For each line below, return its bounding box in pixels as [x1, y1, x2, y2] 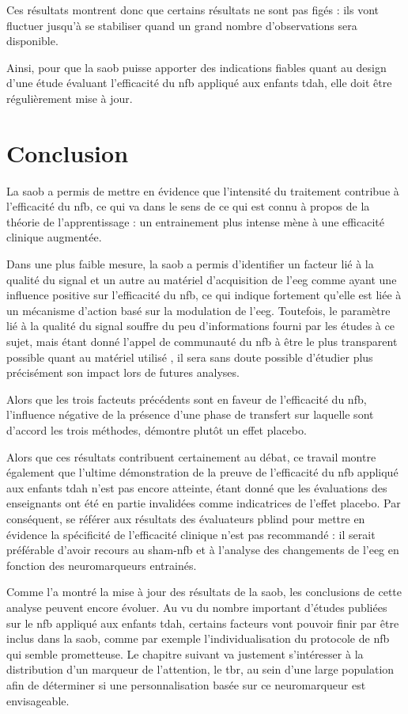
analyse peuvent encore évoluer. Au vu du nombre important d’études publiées [6, 598, 387, 615]
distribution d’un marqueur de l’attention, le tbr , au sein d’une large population [6, 661, 395, 678]
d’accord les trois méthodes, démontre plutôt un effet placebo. [6, 422, 307, 438]
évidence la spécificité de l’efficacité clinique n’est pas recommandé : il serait [6, 526, 376, 542]
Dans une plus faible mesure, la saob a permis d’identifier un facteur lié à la [6, 256, 374, 272]
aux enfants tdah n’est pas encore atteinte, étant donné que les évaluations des [6, 479, 387, 496]
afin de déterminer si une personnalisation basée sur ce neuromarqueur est [6, 676, 366, 693]
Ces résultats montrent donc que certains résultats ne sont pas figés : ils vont [6, 2, 380, 17]
